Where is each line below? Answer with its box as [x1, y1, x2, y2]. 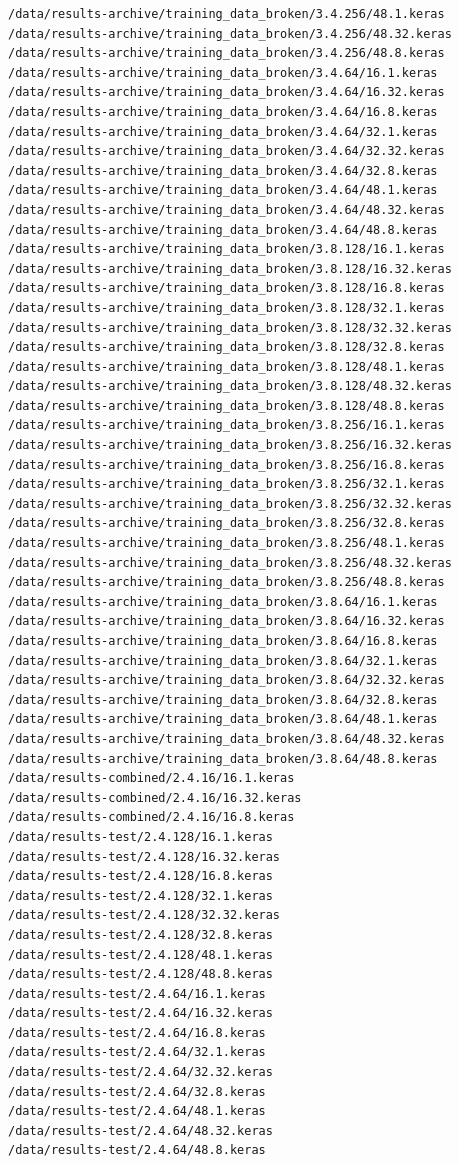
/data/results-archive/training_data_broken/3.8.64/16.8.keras [8, 634, 438, 648]
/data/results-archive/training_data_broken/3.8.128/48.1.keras [8, 359, 445, 374]
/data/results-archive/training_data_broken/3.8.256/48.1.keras [8, 536, 445, 551]
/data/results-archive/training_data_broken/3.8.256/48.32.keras [8, 555, 452, 570]
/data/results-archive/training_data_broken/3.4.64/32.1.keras [8, 124, 438, 139]
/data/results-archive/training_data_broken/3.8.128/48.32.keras [8, 379, 452, 394]
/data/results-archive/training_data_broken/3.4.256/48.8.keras [8, 46, 445, 61]
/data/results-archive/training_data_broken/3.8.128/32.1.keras [8, 300, 445, 315]
